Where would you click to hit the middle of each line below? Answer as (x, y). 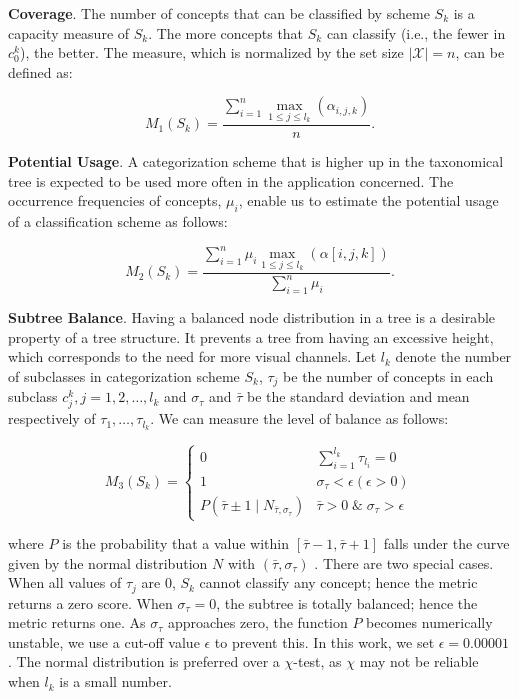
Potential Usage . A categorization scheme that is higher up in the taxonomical (256, 161)
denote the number (453, 356)
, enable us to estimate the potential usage (368, 200)
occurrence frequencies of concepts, (115, 200)
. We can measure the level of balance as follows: (299, 418)
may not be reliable (419, 661)
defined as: (40, 71)
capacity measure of (69, 32)
